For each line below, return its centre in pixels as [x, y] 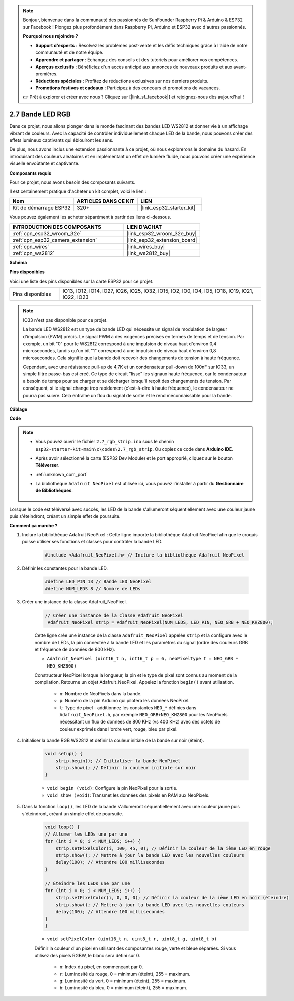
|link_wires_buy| [146, 247]
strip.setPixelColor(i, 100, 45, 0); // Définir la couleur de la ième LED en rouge [163, 848]
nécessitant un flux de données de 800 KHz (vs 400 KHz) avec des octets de [140, 722]
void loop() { [62, 827]
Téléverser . [48, 465]
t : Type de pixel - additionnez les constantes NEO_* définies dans [128, 708]
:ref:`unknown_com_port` [61, 474]
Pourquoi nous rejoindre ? [50, 36]
